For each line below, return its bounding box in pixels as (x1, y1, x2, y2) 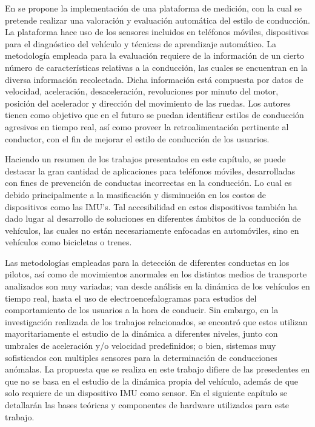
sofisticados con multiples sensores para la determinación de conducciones (5, 351, 277, 363)
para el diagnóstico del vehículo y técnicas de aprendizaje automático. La (5, 37, 277, 50)
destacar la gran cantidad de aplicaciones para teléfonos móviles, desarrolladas (5, 164, 295, 177)
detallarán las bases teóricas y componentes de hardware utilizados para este (5, 399, 289, 411)
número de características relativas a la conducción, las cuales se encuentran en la (5, 61, 308, 73)
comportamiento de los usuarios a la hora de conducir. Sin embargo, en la (5, 303, 279, 316)
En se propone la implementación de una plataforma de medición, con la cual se (5, 2, 302, 14)
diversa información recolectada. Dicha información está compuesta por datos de (5, 73, 303, 85)
